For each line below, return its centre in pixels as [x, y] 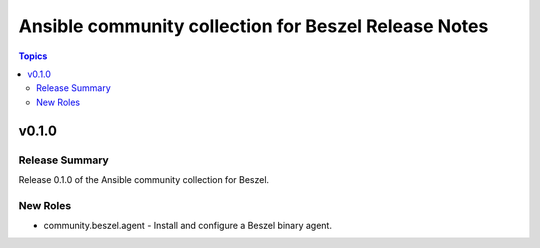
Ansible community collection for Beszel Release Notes [253, 26]
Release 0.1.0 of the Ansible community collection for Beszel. [144, 179]
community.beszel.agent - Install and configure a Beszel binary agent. [187, 226]
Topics [33, 56]
